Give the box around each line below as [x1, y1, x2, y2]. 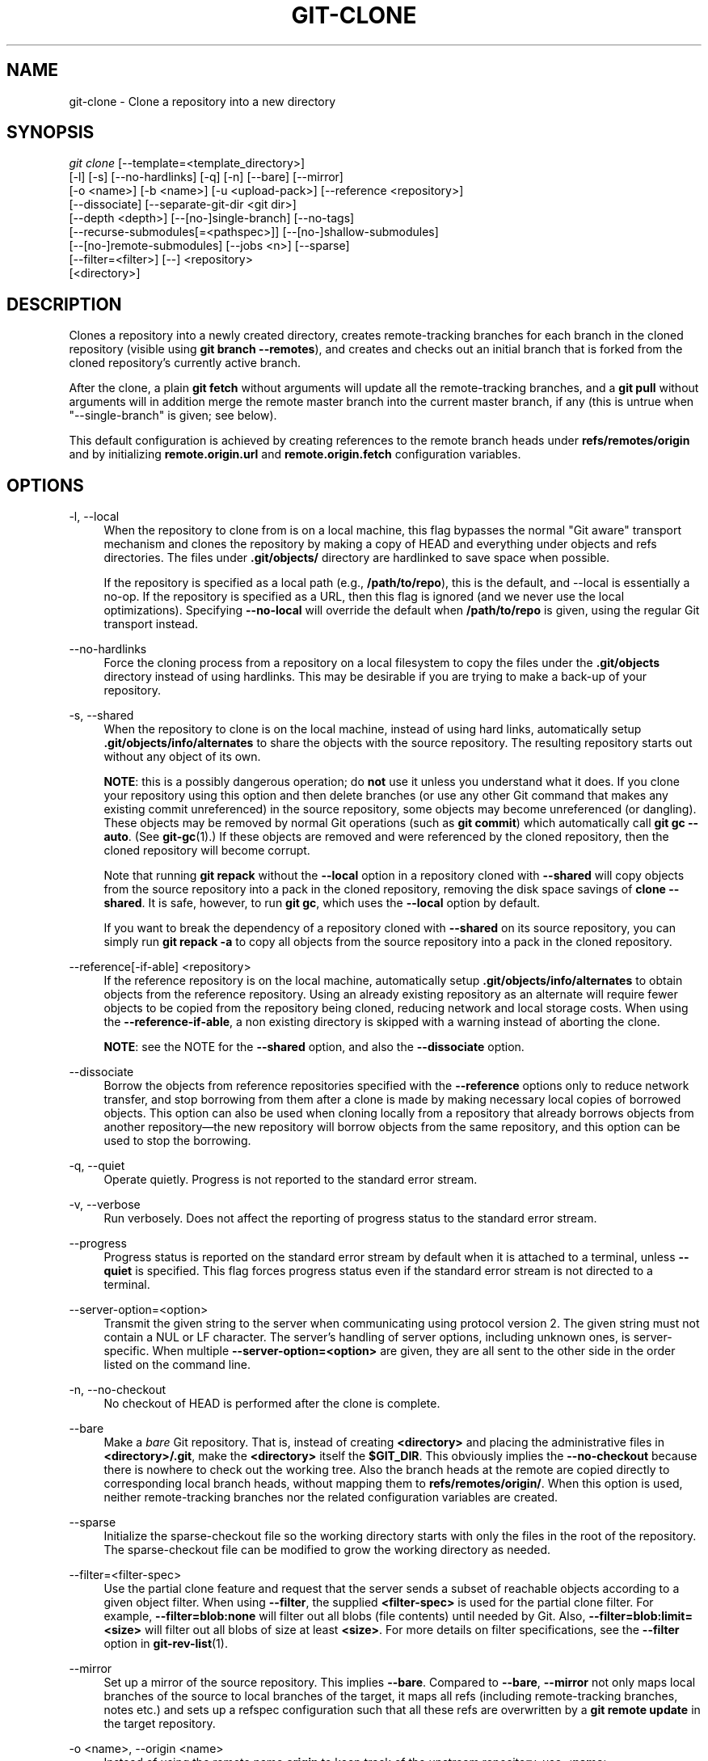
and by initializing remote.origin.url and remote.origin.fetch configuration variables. [69, 447, 521, 462]
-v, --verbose [69, 1197, 141, 1212]
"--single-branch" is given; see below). [69, 408, 277, 423]
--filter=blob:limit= [588, 1609, 693, 1624]
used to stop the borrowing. [103, 1134, 251, 1148]
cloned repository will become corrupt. [103, 843, 310, 858]
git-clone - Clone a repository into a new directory [69, 94, 336, 108]
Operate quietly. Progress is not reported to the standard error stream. [103, 1172, 478, 1187]
